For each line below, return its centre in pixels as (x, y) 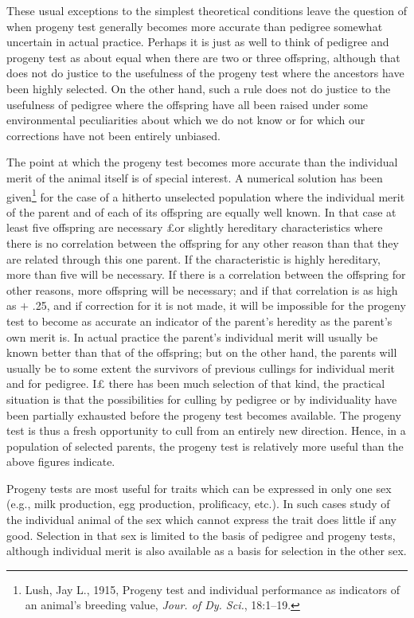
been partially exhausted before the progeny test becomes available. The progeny (204, 415)
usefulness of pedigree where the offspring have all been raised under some (187, 104)
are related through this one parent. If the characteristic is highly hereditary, (193, 258)
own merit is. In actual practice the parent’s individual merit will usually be (192, 336)
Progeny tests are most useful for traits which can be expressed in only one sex (199, 488)
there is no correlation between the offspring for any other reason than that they (203, 243)
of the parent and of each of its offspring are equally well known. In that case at (201, 211)
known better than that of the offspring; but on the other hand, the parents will (202, 352)
